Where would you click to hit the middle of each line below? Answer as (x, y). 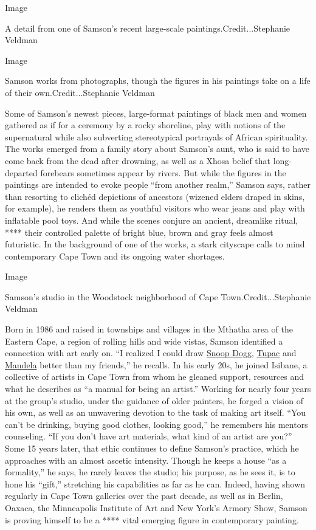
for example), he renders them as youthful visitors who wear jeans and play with (155, 208)
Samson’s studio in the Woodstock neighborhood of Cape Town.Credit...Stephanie (158, 296)
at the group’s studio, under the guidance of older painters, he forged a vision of (154, 400)
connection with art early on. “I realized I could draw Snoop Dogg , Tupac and (151, 353)
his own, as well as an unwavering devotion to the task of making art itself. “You (156, 412)
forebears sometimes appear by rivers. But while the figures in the (163, 172)
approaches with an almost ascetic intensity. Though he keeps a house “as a (146, 460)
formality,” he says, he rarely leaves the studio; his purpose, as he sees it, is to (150, 472)
